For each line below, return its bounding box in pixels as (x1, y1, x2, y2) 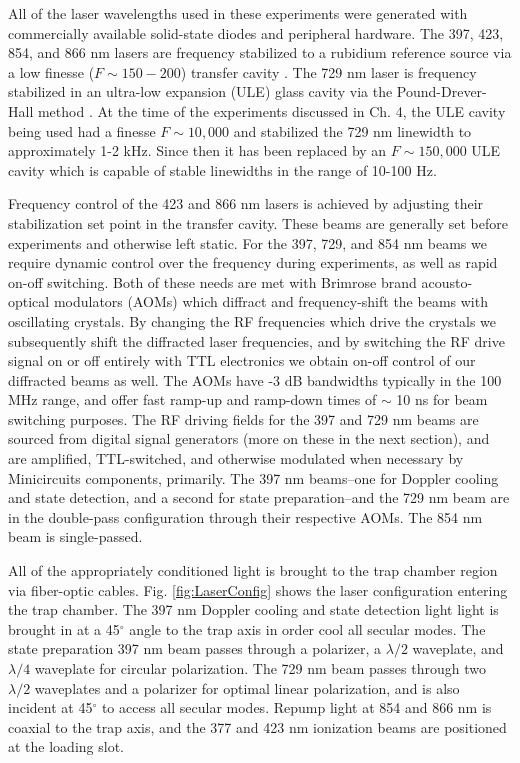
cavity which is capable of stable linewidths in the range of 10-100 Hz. (8, 159, 437, 180)
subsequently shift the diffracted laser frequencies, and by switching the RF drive (8, 330, 505, 351)
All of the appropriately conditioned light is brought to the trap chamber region (8, 560, 498, 581)
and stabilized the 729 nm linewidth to (233, 120, 472, 141)
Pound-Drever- (396, 81, 487, 102)
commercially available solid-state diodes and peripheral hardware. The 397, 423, (8, 22, 504, 43)
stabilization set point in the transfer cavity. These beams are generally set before (8, 212, 508, 233)
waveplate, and (412, 638, 504, 659)
